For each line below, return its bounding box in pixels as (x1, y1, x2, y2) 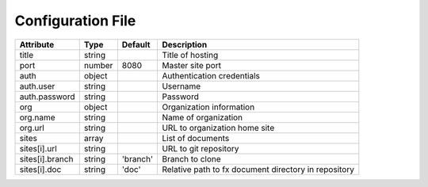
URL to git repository (162, 143, 239, 154)
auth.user (19, 80, 55, 91)
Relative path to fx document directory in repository (162, 163, 354, 174)
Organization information (162, 101, 255, 113)
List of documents (162, 132, 230, 143)
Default (121, 39, 151, 50)
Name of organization (162, 112, 243, 123)
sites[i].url (19, 143, 57, 154)
